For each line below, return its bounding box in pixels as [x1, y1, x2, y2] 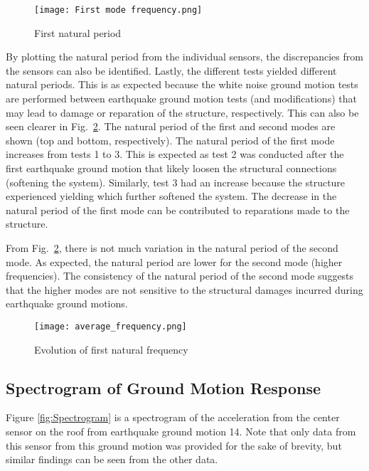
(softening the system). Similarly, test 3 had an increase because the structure [6, 174, 346, 189]
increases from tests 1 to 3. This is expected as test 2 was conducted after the [6, 147, 344, 162]
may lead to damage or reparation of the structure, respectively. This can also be [6, 105, 359, 120]
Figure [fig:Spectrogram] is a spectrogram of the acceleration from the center [6, 410, 340, 425]
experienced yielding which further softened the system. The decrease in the [6, 189, 337, 203]
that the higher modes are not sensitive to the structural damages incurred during [6, 282, 363, 297]
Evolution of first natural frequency [34, 342, 188, 356]
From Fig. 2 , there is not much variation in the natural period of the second [6, 240, 338, 255]
